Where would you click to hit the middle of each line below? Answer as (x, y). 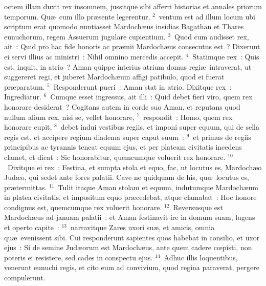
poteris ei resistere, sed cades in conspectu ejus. (79, 257)
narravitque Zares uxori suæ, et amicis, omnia (142, 227)
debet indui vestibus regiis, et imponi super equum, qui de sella (160, 127)
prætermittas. (26, 187)
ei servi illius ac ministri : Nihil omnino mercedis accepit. (94, 56)
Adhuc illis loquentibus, (201, 257)
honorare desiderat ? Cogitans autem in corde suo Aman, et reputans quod (122, 106)
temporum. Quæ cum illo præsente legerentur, (77, 16)
